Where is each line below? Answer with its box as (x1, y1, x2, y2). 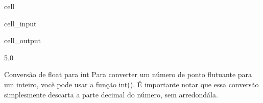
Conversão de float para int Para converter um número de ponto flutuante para (4, 69, 252, 80)
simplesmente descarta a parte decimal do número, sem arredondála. (4, 89, 218, 99)
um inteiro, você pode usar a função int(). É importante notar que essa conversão (4, 79, 259, 89)
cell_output (4, 35, 41, 46)
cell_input (4, 18, 37, 28)
